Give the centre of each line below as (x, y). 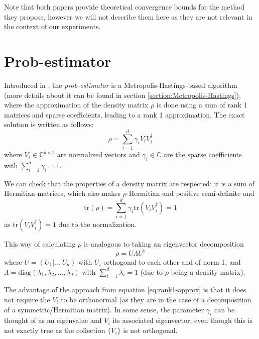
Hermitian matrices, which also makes (62, 193)
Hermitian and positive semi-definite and (191, 193)
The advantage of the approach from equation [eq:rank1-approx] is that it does (125, 290)
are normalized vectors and (98, 154)
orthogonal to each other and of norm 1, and (172, 262)
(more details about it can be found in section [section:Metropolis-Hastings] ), (122, 95)
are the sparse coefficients (203, 154)
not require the (27, 299)
